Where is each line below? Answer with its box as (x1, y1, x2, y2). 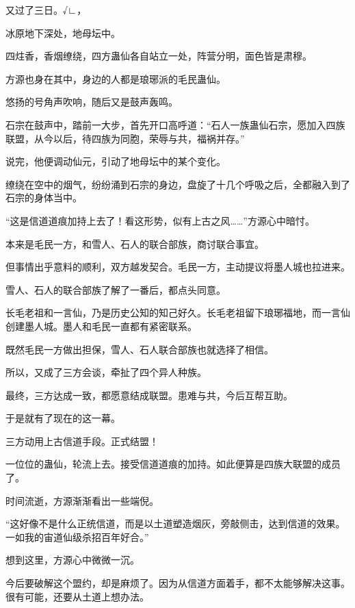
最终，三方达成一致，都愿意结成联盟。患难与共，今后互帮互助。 (5, 388, 293, 402)
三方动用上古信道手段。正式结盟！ (5, 433, 159, 448)
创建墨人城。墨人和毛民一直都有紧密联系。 (5, 318, 197, 333)
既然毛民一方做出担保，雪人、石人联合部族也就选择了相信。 (5, 342, 274, 356)
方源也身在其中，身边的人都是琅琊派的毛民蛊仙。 (5, 71, 226, 86)
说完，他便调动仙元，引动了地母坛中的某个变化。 (5, 154, 226, 168)
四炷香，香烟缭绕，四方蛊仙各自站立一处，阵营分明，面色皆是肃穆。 (5, 49, 312, 63)
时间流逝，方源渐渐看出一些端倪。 (5, 493, 159, 507)
